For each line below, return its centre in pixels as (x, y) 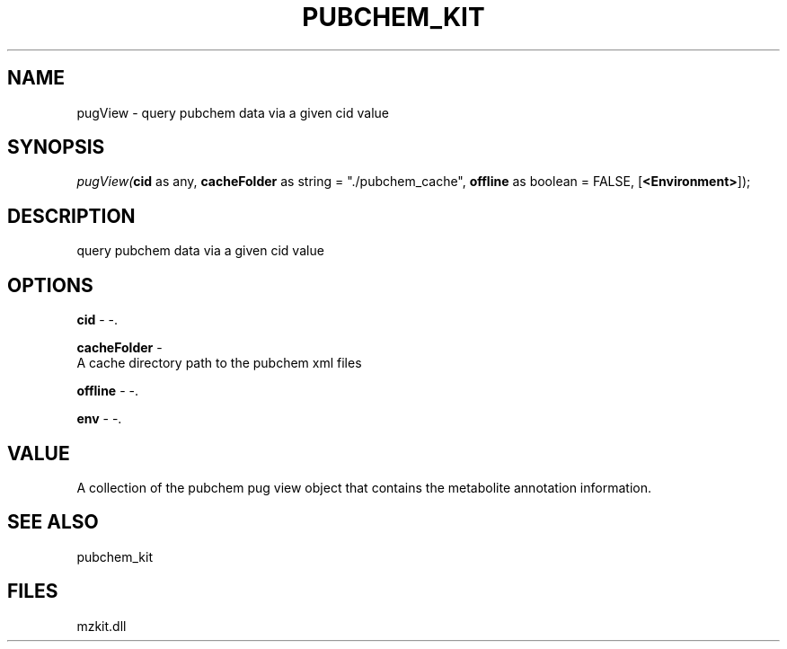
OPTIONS (50, 285)
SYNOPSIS (56, 147)
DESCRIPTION (71, 216)
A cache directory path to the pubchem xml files (219, 363)
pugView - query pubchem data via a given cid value (233, 112)
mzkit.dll (102, 626)
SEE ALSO (53, 522)
